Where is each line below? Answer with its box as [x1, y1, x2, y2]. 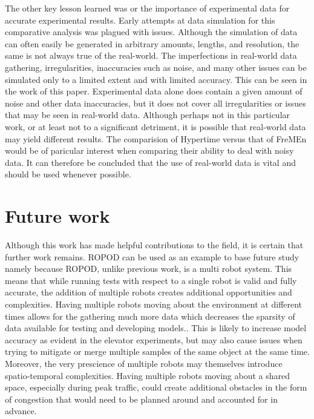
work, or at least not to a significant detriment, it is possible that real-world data [5, 120, 306, 133]
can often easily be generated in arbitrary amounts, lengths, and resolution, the [5, 37, 299, 50]
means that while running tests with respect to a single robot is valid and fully [5, 274, 297, 286]
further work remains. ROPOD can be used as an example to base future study [5, 250, 299, 263]
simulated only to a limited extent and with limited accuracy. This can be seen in [5, 73, 307, 85]
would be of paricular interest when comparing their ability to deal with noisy [5, 144, 294, 157]
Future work [5, 203, 110, 228]
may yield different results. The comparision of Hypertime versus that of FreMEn [5, 132, 307, 145]
